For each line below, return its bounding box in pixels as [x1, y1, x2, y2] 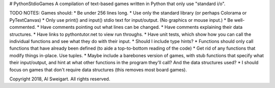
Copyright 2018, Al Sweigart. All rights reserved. [9, 76, 111, 82]
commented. [9, 24, 36, 30]
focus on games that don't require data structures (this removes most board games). [9, 66, 187, 73]
